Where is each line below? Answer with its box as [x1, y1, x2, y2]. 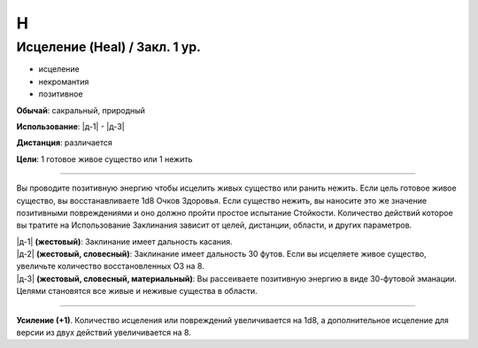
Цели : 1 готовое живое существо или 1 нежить [16, 153, 193, 164]
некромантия [38, 76, 89, 87]
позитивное [38, 89, 83, 99]
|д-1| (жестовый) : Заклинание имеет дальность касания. [16, 236, 234, 247]
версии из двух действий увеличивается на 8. [16, 328, 192, 338]
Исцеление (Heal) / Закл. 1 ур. [16, 39, 201, 55]
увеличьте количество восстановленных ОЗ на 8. [16, 261, 205, 272]
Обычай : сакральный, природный [16, 104, 146, 115]
